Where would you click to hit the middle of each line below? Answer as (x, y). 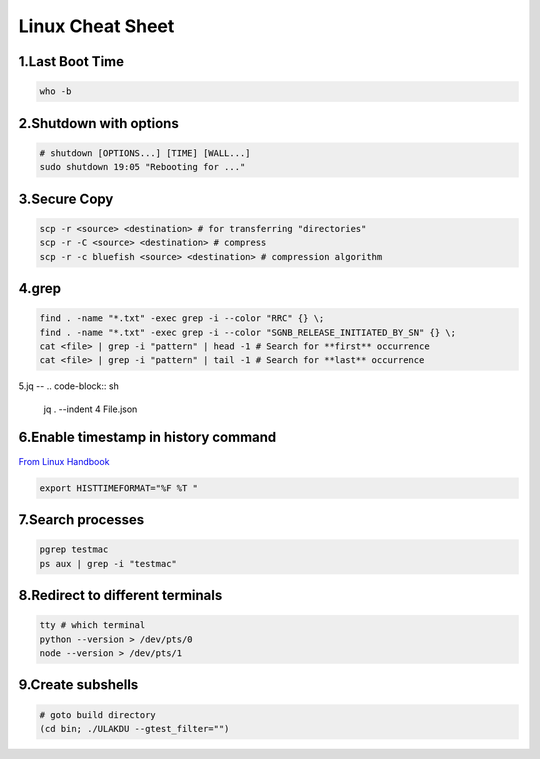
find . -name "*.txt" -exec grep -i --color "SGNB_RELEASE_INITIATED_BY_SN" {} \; (248, 332)
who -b (55, 91)
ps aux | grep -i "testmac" (108, 563)
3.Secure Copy (66, 198)
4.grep (40, 288)
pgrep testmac (74, 549)
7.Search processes (81, 519)
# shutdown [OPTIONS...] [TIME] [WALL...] (145, 153)
